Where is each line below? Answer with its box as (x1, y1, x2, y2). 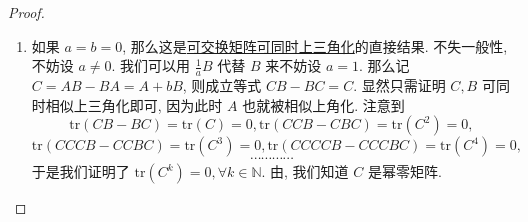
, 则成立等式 (182, 75, 262, 96)
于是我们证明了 (31, 161, 130, 182)
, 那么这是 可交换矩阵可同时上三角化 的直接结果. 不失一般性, (122, 35, 508, 56)
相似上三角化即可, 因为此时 (45, 94, 223, 115)
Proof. (8, 2, 45, 22)
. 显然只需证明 (353, 75, 446, 96)
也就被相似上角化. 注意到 (242, 94, 405, 115)
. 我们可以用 (111, 55, 191, 76)
